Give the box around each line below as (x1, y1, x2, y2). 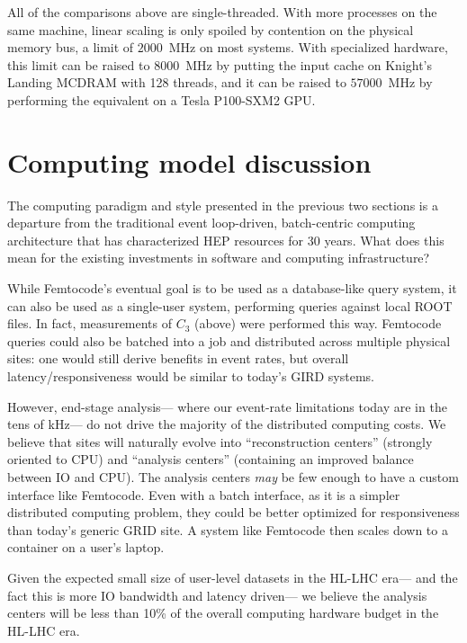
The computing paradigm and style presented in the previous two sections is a (7, 195, 438, 214)
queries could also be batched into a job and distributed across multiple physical (7, 331, 451, 350)
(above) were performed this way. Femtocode (194, 314, 442, 333)
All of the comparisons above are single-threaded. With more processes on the (7, 3, 437, 21)
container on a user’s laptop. (7, 538, 165, 557)
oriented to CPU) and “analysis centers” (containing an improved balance (7, 450, 414, 469)
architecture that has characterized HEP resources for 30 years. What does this (7, 230, 445, 249)
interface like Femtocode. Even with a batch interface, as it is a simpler (7, 485, 400, 504)
